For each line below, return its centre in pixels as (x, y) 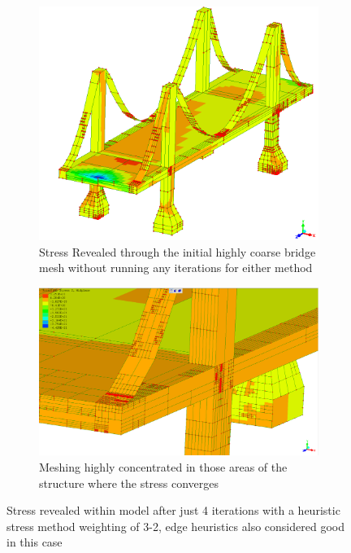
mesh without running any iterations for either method (176, 268)
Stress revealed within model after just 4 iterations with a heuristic (173, 510)
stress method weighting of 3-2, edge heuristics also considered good (175, 526)
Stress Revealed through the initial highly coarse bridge (178, 251)
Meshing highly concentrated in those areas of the (163, 466)
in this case (35, 542)
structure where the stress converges (129, 483)
